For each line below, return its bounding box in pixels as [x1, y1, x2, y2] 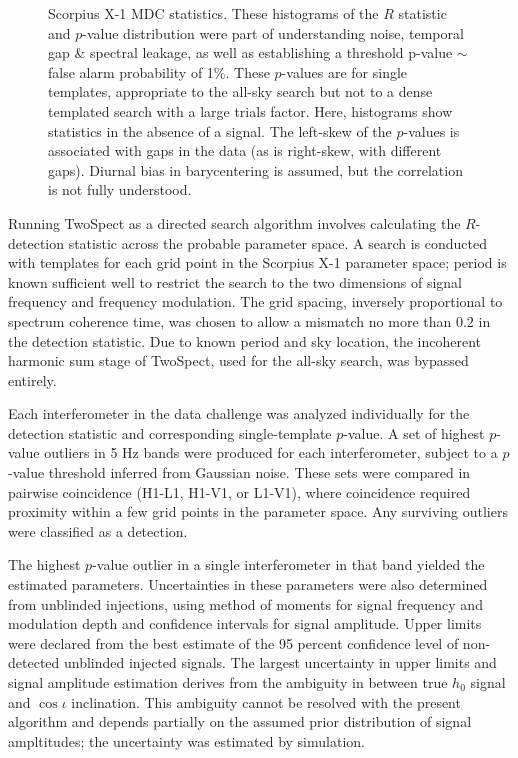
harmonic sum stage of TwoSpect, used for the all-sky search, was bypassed [8, 350, 469, 371]
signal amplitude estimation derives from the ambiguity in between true [8, 672, 448, 692]
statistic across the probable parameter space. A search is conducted [68, 232, 488, 253]
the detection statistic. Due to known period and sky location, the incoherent [8, 330, 482, 351]
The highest [8, 554, 81, 575]
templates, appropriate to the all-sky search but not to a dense [48, 81, 433, 102]
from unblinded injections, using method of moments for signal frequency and [8, 593, 483, 614]
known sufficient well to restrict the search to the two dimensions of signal [8, 271, 462, 292]
